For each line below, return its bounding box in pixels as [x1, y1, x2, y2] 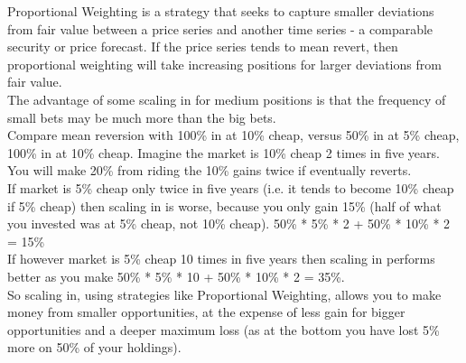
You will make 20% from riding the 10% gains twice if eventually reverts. [7, 161, 412, 180]
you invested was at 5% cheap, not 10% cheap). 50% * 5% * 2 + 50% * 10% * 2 [7, 214, 451, 233]
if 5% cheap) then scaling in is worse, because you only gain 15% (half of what [7, 196, 442, 215]
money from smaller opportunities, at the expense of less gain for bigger [7, 302, 405, 321]
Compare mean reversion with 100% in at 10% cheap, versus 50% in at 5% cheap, [7, 126, 460, 144]
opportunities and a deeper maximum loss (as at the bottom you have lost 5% [7, 320, 440, 339]
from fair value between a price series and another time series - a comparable [7, 19, 433, 38]
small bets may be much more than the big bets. [7, 107, 276, 126]
